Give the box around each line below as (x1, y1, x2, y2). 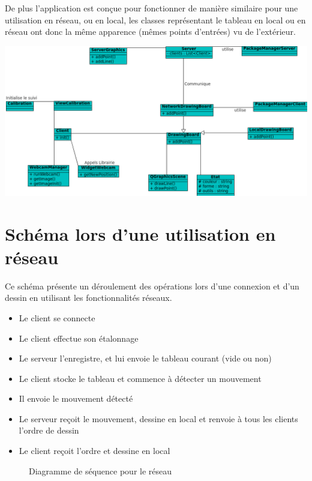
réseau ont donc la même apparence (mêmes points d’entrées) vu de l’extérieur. (5, 25, 296, 38)
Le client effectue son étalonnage (19, 331, 139, 344)
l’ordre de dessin (19, 424, 79, 437)
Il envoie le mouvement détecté (19, 392, 133, 405)
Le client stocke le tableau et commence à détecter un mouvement (19, 372, 262, 384)
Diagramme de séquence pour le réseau (29, 464, 172, 477)
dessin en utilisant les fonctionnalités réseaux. (5, 291, 172, 304)
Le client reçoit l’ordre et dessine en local (19, 444, 170, 457)
